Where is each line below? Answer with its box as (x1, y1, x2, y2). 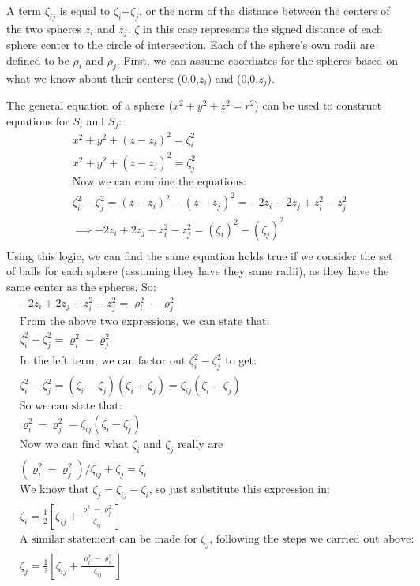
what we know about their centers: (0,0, (6, 69, 199, 86)
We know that (19, 484, 89, 496)
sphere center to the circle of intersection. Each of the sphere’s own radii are (6, 36, 375, 53)
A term (6, 2, 41, 18)
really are (177, 439, 223, 451)
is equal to (59, 2, 111, 18)
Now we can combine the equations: (72, 176, 246, 188)
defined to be (6, 51, 69, 68)
